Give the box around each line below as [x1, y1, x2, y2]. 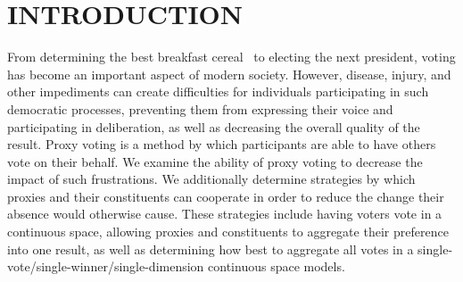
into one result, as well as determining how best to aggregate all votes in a [7, 239, 414, 258]
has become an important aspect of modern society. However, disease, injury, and [7, 64, 451, 83]
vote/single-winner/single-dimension [7, 257, 204, 276]
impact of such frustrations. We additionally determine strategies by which [7, 170, 416, 188]
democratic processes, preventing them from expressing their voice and [7, 99, 393, 118]
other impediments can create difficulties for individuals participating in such [7, 82, 429, 101]
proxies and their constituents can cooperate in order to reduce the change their [7, 187, 444, 205]
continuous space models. [208, 257, 345, 276]
